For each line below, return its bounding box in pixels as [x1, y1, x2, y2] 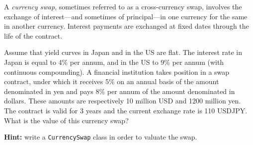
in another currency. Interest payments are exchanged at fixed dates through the [4, 21, 249, 31]
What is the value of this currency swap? [4, 115, 129, 125]
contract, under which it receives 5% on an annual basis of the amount [4, 76, 219, 87]
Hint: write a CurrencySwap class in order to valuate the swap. [4, 132, 197, 142]
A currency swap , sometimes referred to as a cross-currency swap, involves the [4, 1, 242, 11]
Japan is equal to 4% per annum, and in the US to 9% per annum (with [4, 56, 224, 67]
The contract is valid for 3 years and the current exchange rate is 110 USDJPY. [4, 105, 248, 115]
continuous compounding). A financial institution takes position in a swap [4, 66, 230, 77]
